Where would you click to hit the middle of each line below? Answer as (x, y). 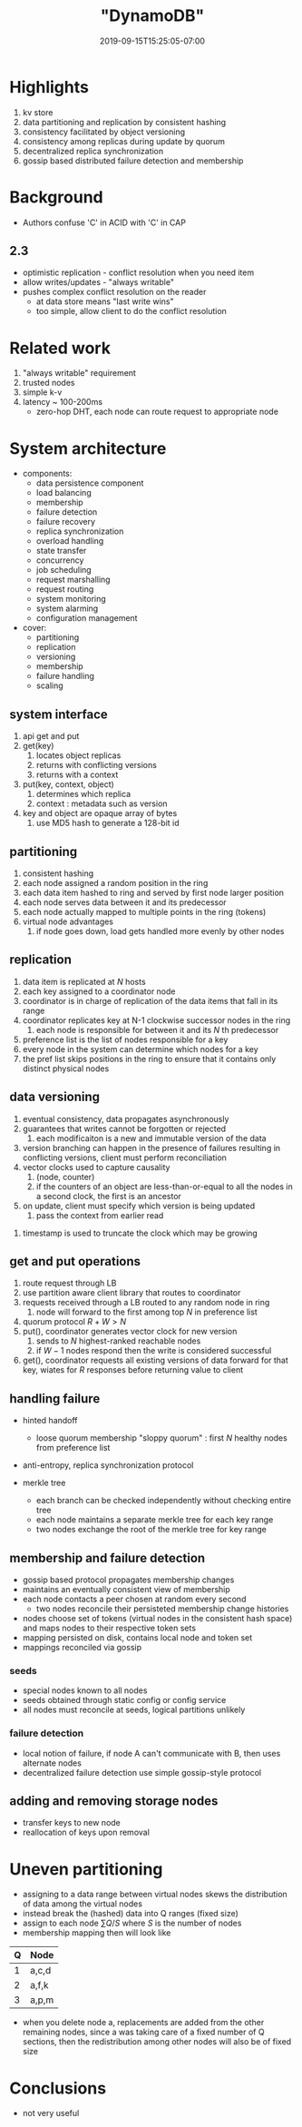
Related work (60, 348)
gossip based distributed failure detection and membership (133, 161)
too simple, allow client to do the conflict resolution (131, 311)
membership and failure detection (107, 1558)
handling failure (55, 1398)
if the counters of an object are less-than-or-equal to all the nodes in (164, 1187)
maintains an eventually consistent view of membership (127, 1589)
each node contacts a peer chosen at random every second (134, 1599)
